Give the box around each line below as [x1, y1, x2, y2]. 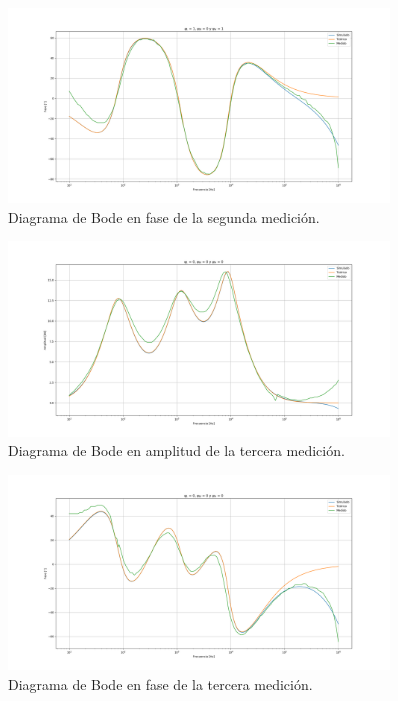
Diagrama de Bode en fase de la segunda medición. [8, 206, 320, 227]
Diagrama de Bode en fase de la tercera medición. [8, 673, 313, 694]
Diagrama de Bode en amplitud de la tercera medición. [8, 440, 345, 461]
